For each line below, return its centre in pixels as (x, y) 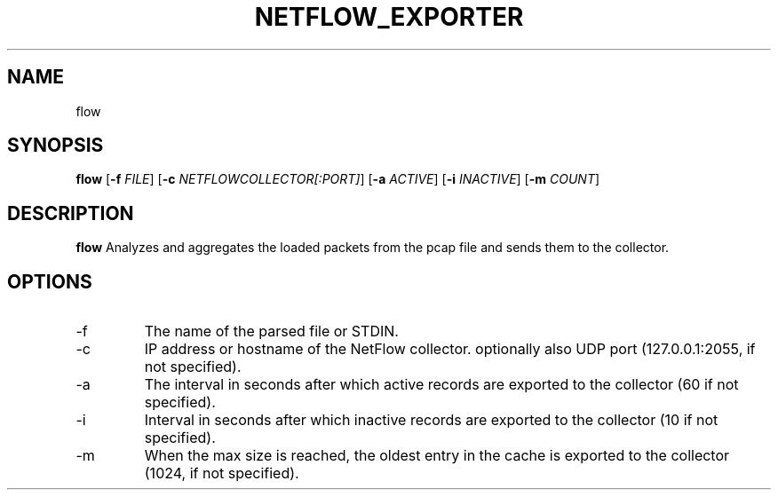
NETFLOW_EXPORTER (389, 17)
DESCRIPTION (71, 213)
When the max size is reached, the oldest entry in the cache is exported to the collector (437, 456)
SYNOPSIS (56, 146)
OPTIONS (50, 281)
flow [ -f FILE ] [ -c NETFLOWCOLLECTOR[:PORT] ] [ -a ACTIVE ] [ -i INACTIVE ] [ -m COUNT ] (338, 179)
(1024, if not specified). (222, 473)
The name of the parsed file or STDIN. (271, 331)
